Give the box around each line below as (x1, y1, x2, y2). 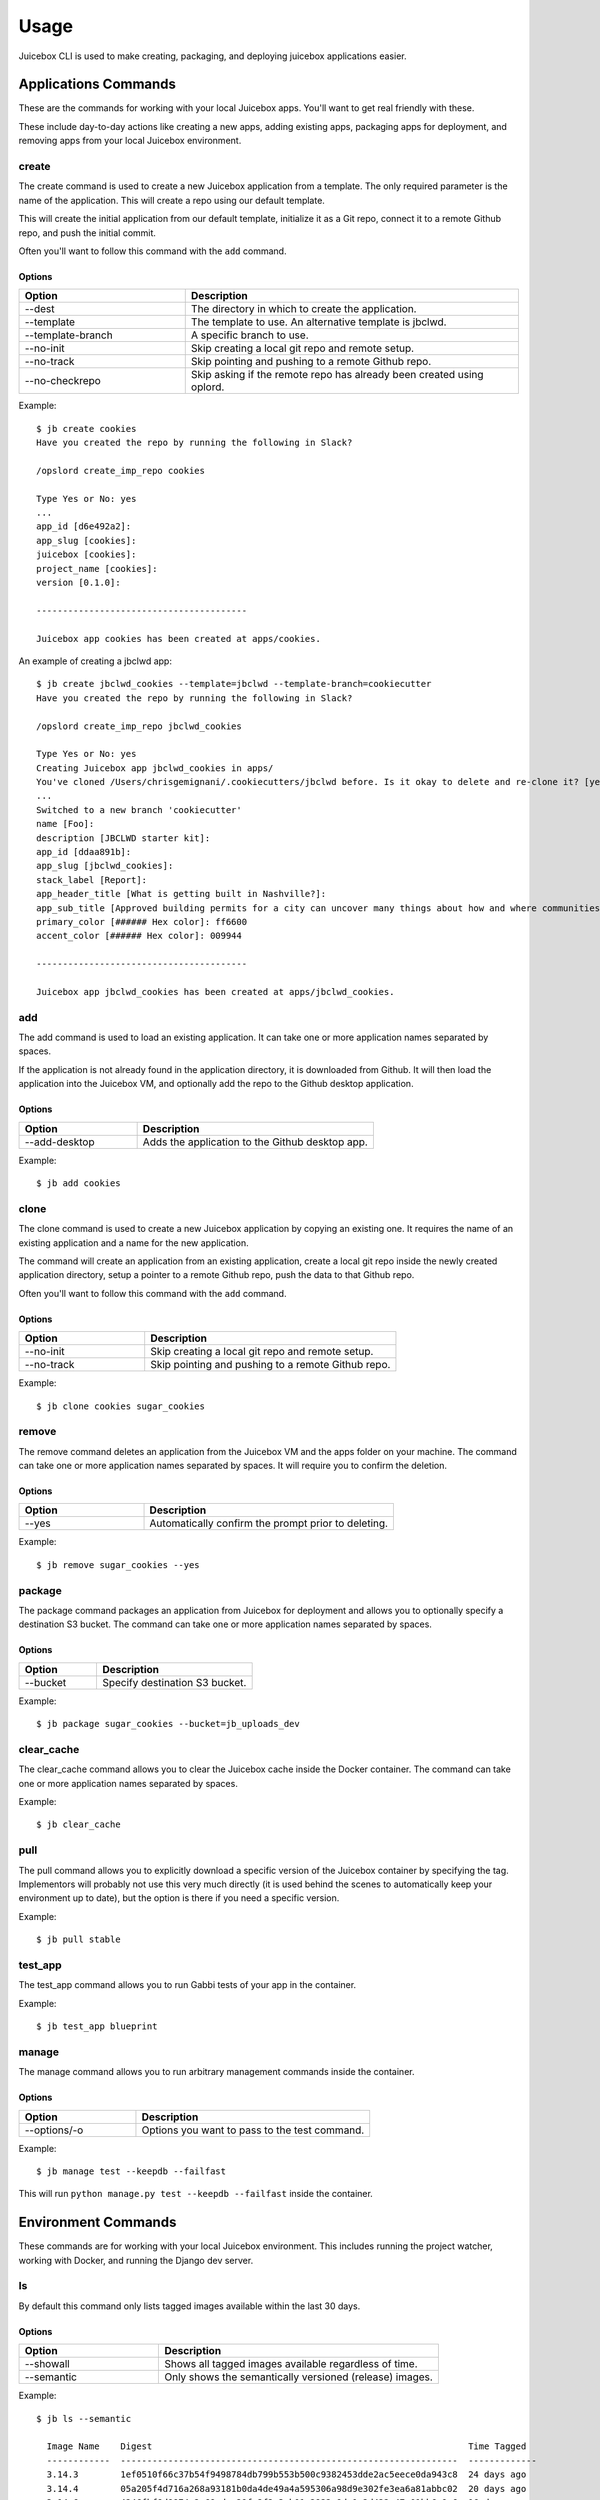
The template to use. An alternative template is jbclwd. (190, 315, 447, 329)
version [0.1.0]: (36, 577, 121, 589)
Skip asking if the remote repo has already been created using (190, 368, 484, 382)
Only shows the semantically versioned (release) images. (164, 2370, 434, 2384)
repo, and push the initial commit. (18, 226, 157, 239)
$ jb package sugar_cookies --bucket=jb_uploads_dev (36, 1718, 300, 1730)
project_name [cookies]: (36, 563, 158, 574)
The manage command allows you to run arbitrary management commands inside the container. (18, 2066, 415, 2078)
